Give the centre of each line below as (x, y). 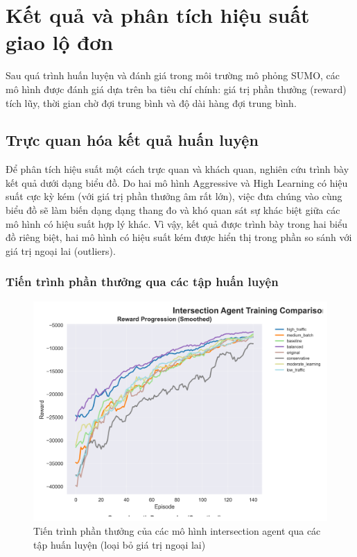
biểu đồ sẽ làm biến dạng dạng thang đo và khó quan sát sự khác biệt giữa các (173, 210)
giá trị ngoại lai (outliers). (61, 250)
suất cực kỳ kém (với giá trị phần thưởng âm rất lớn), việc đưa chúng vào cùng (174, 196)
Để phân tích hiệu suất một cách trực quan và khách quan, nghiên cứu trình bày (177, 169)
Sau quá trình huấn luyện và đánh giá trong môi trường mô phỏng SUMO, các (173, 75)
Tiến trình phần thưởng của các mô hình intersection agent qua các (177, 531)
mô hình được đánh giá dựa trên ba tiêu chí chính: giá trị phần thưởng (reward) (176, 89)
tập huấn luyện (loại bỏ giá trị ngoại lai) (120, 544)
